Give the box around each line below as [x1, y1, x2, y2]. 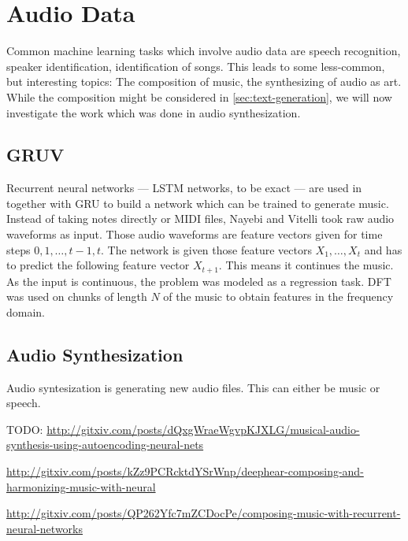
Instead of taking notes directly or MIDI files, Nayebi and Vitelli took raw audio [6, 210, 395, 227]
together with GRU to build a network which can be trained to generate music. [6, 195, 389, 211]
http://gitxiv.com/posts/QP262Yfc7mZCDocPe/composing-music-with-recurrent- [6, 505, 401, 521]
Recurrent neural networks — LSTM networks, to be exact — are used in [6, 180, 362, 196]
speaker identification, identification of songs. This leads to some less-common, [6, 57, 385, 74]
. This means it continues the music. [218, 257, 394, 273]
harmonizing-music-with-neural [6, 478, 156, 495]
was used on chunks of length [6, 288, 147, 305]
